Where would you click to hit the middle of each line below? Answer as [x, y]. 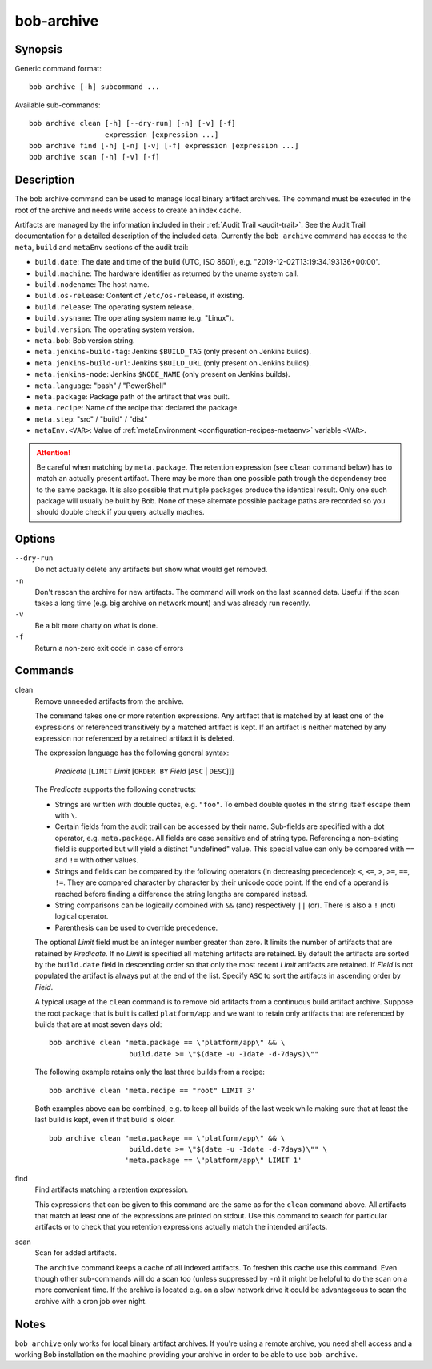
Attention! [54, 452]
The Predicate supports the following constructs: [115, 789]
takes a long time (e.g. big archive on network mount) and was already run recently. [173, 603]
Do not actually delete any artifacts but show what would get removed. [151, 569]
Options [35, 539]
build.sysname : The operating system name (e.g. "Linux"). [134, 318]
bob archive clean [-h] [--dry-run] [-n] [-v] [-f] [132, 123]
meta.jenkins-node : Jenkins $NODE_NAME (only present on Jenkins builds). [163, 374]
